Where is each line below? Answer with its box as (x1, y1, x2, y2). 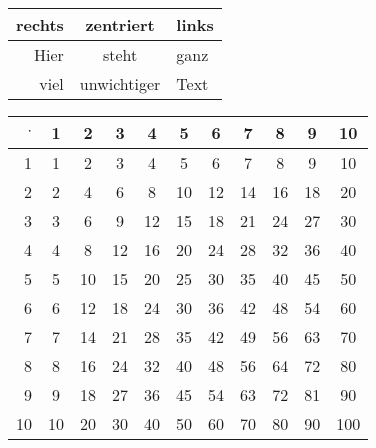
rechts (16, 13, 64, 36)
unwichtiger (79, 72, 161, 95)
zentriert (85, 13, 155, 36)
